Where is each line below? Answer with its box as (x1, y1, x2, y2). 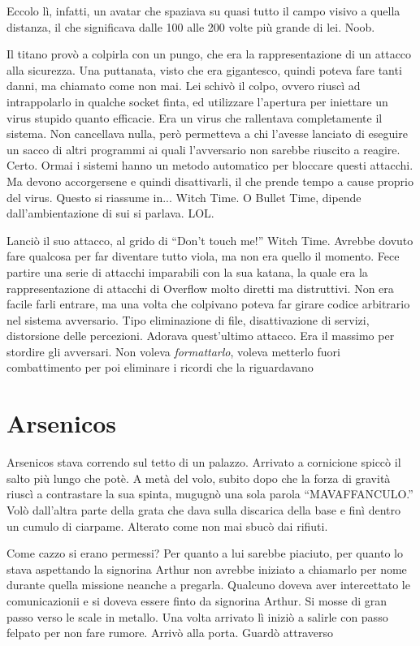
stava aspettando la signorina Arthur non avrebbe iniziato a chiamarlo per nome (6, 560, 407, 577)
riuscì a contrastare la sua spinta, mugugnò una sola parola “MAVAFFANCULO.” (6, 485, 414, 502)
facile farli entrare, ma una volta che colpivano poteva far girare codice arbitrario (6, 295, 410, 312)
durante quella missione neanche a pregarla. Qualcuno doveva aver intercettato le (6, 576, 410, 593)
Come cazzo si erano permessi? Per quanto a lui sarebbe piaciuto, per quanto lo (6, 545, 403, 562)
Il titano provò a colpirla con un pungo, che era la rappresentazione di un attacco (6, 45, 412, 62)
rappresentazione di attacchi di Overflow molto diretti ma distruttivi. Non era (6, 279, 394, 296)
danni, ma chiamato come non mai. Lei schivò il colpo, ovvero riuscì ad (6, 77, 361, 94)
